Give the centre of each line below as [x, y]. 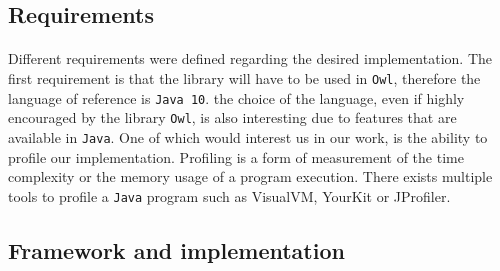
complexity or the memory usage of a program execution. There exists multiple [250, 176]
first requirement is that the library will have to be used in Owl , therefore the [244, 77]
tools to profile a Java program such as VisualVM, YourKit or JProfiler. [229, 195]
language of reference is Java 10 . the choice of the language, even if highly [236, 97]
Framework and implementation [176, 249]
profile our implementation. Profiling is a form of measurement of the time [236, 156]
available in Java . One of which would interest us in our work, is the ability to [248, 136]
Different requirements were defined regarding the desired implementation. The [250, 58]
